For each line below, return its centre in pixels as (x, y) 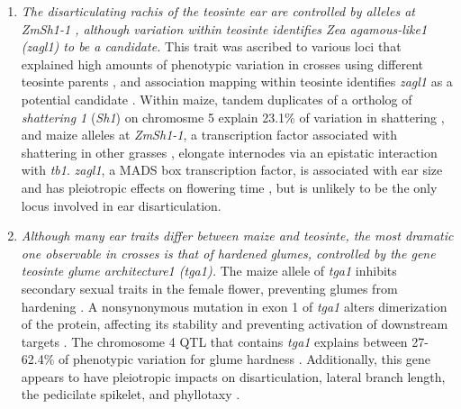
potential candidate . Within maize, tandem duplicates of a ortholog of (217, 99)
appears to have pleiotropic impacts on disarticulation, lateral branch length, (233, 376)
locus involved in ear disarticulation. (121, 205)
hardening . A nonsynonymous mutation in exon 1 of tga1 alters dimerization (234, 306)
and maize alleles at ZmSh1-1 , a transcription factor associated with (209, 135)
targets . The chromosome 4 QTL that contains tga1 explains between (214, 341)
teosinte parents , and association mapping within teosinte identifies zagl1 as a (237, 82)
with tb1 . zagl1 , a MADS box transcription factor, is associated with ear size (232, 170)
